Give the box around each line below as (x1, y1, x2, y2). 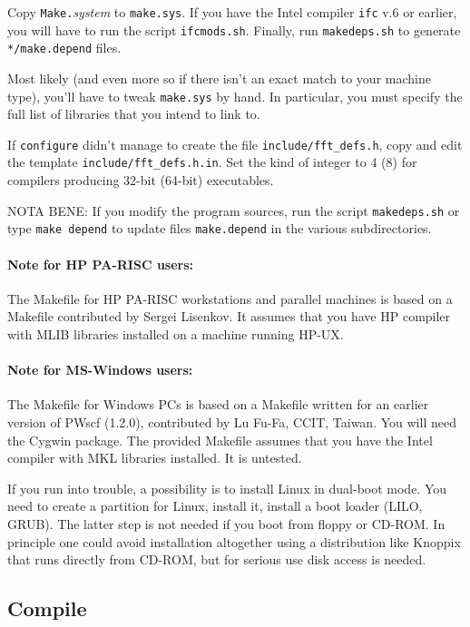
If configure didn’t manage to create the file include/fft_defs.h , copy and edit (7, 134, 463, 153)
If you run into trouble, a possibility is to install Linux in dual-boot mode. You (7, 478, 447, 497)
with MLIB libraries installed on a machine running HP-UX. (7, 325, 344, 344)
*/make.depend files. (7, 38, 122, 57)
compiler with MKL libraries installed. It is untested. (7, 448, 302, 467)
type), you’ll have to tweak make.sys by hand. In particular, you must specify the (7, 86, 463, 105)
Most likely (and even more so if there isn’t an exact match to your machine (7, 68, 431, 87)
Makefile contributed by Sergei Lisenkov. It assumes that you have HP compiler (7, 307, 451, 326)
